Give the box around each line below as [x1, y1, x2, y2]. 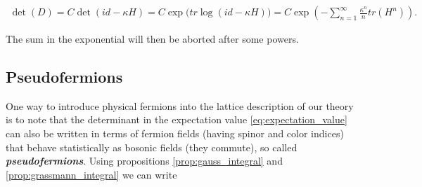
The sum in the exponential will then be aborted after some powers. [6, 32, 299, 46]
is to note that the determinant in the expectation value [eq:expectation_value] [6, 112, 347, 127]
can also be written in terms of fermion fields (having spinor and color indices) [6, 126, 344, 141]
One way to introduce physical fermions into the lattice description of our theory [6, 98, 354, 113]
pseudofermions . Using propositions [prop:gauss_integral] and [6, 153, 283, 168]
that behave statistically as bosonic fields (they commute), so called [6, 139, 298, 154]
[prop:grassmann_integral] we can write [6, 167, 177, 181]
